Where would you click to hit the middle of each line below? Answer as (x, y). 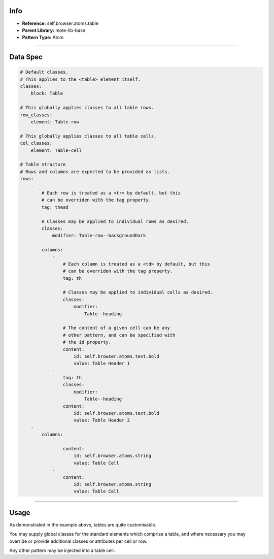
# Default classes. (44, 72)
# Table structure (43, 165)
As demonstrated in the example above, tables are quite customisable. (83, 524)
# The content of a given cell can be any (116, 328)
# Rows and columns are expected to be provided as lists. (95, 172)
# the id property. (87, 342)
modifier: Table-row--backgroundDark (99, 236)
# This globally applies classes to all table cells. (88, 136)
